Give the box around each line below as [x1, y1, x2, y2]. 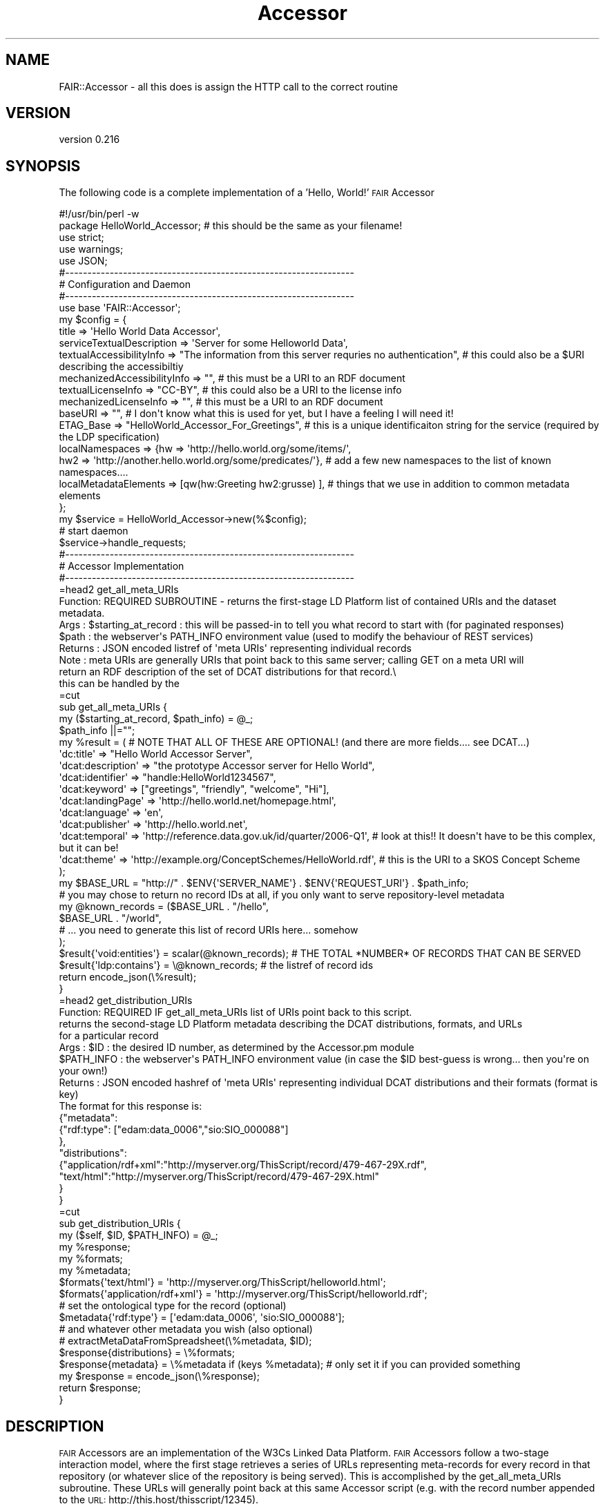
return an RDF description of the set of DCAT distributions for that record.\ [59, 666, 396, 678]
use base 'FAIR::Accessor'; [59, 302, 181, 314]
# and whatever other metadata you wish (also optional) [59, 1323, 313, 1336]
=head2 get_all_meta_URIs [59, 584, 179, 596]
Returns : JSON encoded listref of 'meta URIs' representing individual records [59, 642, 412, 655]
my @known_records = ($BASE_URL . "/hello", [59, 900, 269, 913]
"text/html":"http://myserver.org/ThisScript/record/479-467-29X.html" [59, 1170, 379, 1183]
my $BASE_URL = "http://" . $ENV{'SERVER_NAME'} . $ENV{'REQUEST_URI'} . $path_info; [59, 877, 469, 889]
